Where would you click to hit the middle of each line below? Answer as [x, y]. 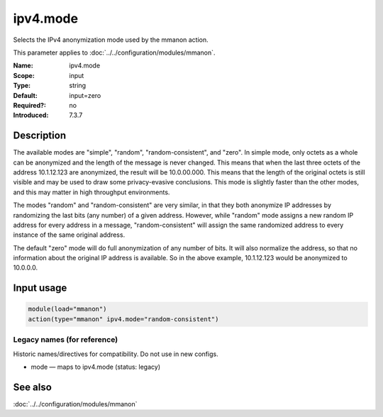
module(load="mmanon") [67, 309]
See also [33, 387]
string [78, 86]
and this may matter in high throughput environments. [91, 192]
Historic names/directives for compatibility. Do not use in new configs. [116, 354]
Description [40, 136]
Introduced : [31, 115]
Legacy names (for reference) [66, 340]
